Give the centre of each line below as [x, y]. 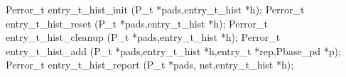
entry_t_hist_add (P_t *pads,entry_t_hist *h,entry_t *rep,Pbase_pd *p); [173, 51]
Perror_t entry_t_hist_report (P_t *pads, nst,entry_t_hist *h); [150, 65]
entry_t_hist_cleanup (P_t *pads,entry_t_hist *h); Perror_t [143, 37]
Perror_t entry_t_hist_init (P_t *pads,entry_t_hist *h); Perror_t [155, 9]
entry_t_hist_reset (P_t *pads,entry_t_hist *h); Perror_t [137, 23]
